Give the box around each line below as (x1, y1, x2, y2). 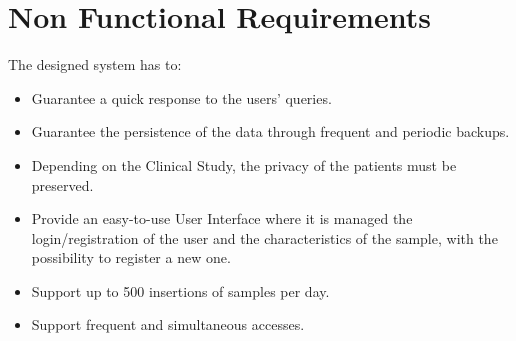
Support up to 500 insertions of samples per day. (31, 280, 330, 301)
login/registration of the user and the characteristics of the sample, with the (31, 227, 498, 248)
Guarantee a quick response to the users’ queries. (31, 87, 332, 108)
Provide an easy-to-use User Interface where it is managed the (31, 208, 413, 229)
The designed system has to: (8, 54, 182, 75)
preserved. (31, 174, 94, 195)
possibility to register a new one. (31, 247, 231, 268)
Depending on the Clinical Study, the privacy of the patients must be (31, 154, 457, 175)
